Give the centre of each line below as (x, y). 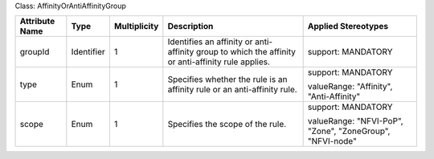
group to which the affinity (246, 52)
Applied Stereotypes (348, 26)
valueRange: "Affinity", (350, 87)
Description (190, 26)
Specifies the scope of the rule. (227, 124)
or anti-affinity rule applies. (219, 62)
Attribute (37, 22)
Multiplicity (136, 26)
